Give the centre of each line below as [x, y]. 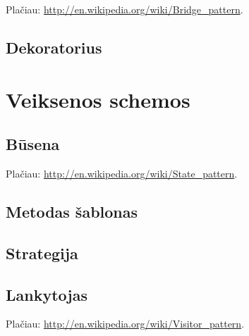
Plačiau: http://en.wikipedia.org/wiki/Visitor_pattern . [125, 324]
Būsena [33, 144]
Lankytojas [47, 294]
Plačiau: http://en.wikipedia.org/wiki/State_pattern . [122, 173]
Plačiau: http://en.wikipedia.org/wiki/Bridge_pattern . [124, 9]
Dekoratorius [54, 47]
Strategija [42, 253]
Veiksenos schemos [98, 99]
